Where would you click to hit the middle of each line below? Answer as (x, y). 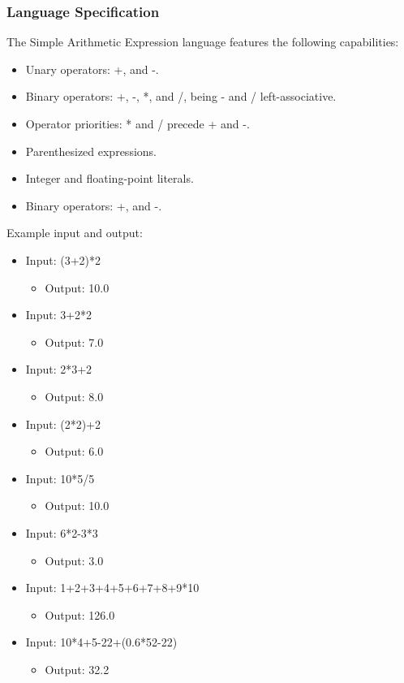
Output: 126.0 (80, 614)
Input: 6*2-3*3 (62, 532)
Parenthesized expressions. (91, 151)
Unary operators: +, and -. (92, 69)
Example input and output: (75, 233)
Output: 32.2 (77, 669)
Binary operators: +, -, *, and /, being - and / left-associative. (181, 96)
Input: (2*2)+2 (63, 424)
